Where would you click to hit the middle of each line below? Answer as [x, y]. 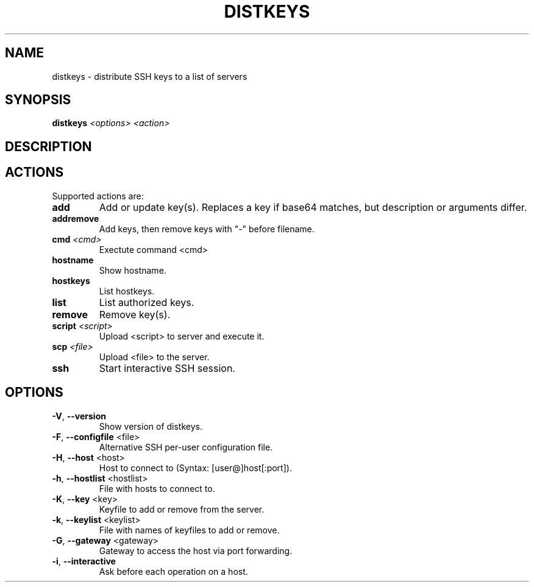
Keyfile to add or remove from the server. [182, 509]
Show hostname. [133, 270]
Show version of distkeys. [151, 426]
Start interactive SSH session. [167, 368]
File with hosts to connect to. [157, 488]
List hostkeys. [127, 291]
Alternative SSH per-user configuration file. [186, 447]
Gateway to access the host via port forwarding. [196, 550]
